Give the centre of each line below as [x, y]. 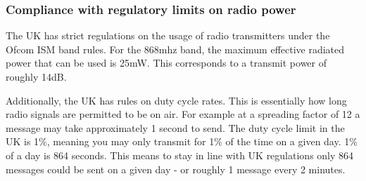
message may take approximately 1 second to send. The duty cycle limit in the [175, 127]
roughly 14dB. [36, 76]
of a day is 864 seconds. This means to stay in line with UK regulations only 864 [180, 155]
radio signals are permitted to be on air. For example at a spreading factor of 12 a [183, 114]
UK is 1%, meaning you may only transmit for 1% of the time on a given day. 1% [182, 141]
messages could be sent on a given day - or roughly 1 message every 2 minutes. [176, 169]
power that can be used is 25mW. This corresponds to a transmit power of [166, 63]
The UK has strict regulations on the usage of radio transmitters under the [168, 35]
